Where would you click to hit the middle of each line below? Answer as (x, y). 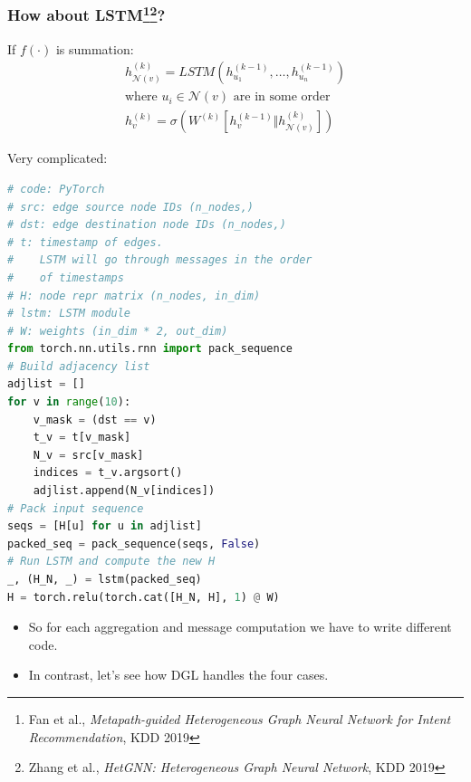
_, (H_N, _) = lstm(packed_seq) (105, 580)
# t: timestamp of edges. (85, 242)
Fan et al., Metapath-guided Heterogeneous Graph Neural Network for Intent (240, 718)
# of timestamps (66, 277)
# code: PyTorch (56, 189)
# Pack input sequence (76, 508)
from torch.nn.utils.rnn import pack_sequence (150, 349)
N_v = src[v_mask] (88, 455)
